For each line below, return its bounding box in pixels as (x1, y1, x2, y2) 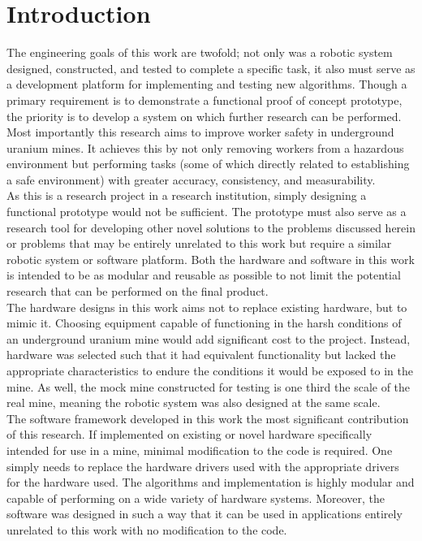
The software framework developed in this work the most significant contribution (6, 409, 409, 426)
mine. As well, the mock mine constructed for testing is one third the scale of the (6, 378, 411, 395)
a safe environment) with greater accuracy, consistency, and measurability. (6, 171, 376, 188)
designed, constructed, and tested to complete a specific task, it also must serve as (6, 59, 416, 76)
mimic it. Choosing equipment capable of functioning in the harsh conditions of (6, 314, 402, 331)
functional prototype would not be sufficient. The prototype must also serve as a (6, 203, 407, 220)
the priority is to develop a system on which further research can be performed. (6, 107, 402, 124)
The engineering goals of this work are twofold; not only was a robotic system (6, 44, 393, 61)
